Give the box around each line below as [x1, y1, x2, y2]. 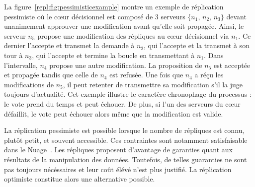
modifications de [4, 79, 54, 89]
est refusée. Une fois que [109, 69, 183, 80]
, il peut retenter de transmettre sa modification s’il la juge [63, 79, 243, 89]
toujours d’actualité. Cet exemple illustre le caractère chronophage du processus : [4, 89, 252, 99]
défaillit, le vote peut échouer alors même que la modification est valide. [4, 108, 223, 119]
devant [226, 11, 247, 21]
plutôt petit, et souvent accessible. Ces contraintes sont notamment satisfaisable [4, 134, 248, 145]
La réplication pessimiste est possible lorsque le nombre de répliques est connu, [4, 125, 245, 135]
